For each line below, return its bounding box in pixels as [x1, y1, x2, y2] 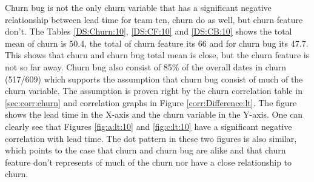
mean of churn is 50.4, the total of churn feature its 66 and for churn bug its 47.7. [5, 36, 309, 49]
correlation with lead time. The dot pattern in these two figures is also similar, [5, 132, 297, 144]
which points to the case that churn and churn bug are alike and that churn [5, 144, 286, 157]
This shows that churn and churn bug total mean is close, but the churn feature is [5, 49, 310, 61]
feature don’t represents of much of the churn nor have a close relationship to [5, 155, 292, 168]
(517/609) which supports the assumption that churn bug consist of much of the [5, 72, 303, 85]
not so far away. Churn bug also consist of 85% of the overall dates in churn [5, 60, 287, 73]
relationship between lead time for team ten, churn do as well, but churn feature [5, 13, 303, 25]
